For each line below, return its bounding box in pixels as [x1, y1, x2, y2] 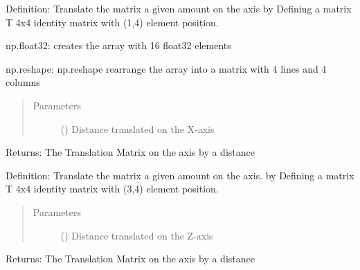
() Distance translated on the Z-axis [60, 228, 213, 242]
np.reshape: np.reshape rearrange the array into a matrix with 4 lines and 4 [6, 61, 327, 75]
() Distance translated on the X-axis [60, 121, 215, 136]
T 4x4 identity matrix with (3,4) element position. [6, 181, 219, 196]
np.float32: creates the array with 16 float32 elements [6, 38, 231, 53]
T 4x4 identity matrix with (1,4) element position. [6, 15, 219, 29]
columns [6, 75, 40, 89]
